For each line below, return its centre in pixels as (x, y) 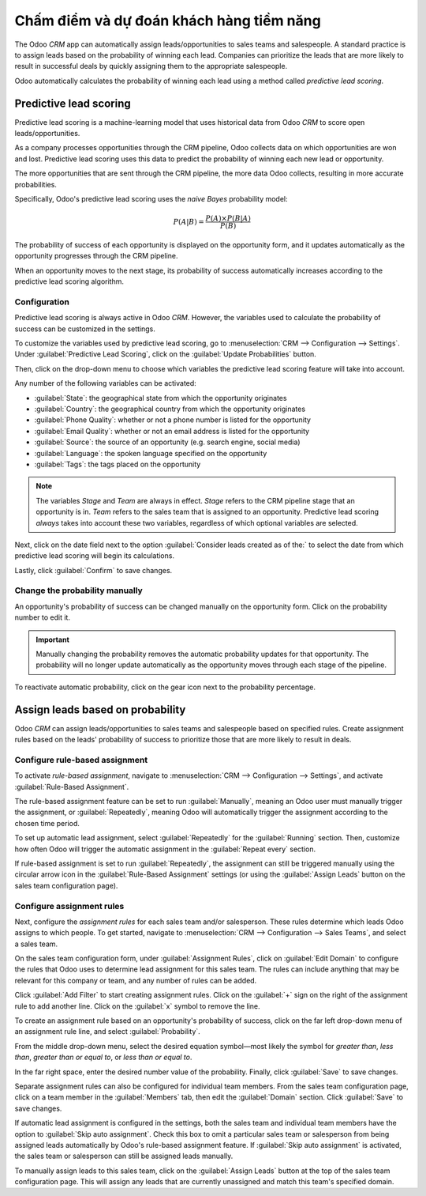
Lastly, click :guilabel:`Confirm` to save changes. (93, 570)
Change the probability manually (79, 590)
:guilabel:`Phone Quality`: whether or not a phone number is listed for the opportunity (173, 420)
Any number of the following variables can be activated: (105, 383)
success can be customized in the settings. (85, 329)
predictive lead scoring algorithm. (69, 281)
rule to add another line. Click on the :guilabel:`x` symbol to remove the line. (137, 1006)
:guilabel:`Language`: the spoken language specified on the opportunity (151, 453)
